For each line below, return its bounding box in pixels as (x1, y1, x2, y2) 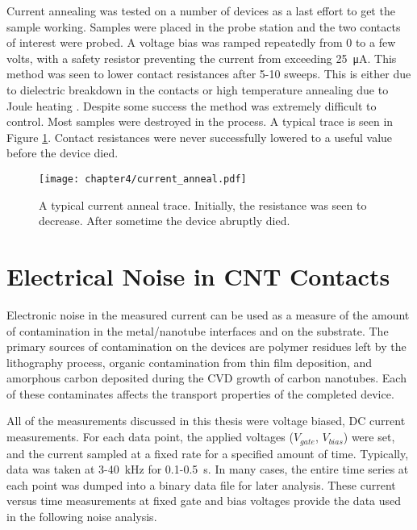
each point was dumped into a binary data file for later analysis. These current (6, 476, 396, 493)
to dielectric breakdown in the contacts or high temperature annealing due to (6, 81, 389, 98)
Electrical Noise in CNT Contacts (6, 259, 390, 292)
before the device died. (6, 144, 119, 161)
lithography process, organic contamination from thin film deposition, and (6, 353, 373, 370)
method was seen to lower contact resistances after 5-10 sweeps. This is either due (6, 65, 411, 82)
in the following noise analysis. (6, 507, 157, 524)
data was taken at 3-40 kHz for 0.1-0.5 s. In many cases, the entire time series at (6, 461, 409, 478)
